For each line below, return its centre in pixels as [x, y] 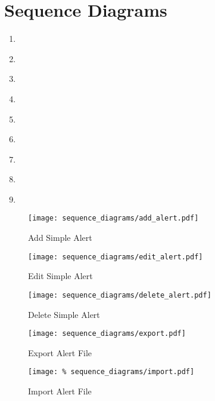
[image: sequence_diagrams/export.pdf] [107, 334]
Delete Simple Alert [64, 314]
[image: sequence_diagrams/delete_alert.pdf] [120, 295]
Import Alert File [60, 391]
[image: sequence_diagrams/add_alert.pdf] [113, 218]
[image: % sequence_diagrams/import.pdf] [111, 372]
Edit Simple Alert [60, 276]
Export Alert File [60, 352]
